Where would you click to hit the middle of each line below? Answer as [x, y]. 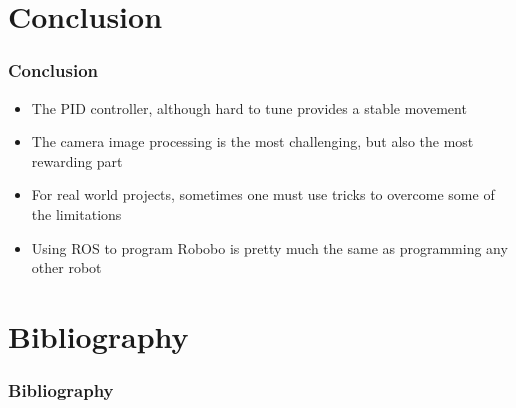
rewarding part [77, 160]
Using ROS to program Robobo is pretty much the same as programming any [269, 247]
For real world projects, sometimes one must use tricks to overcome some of [263, 194]
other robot [66, 267]
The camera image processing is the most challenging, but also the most [252, 141]
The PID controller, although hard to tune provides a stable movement [249, 107]
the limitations [76, 213]
